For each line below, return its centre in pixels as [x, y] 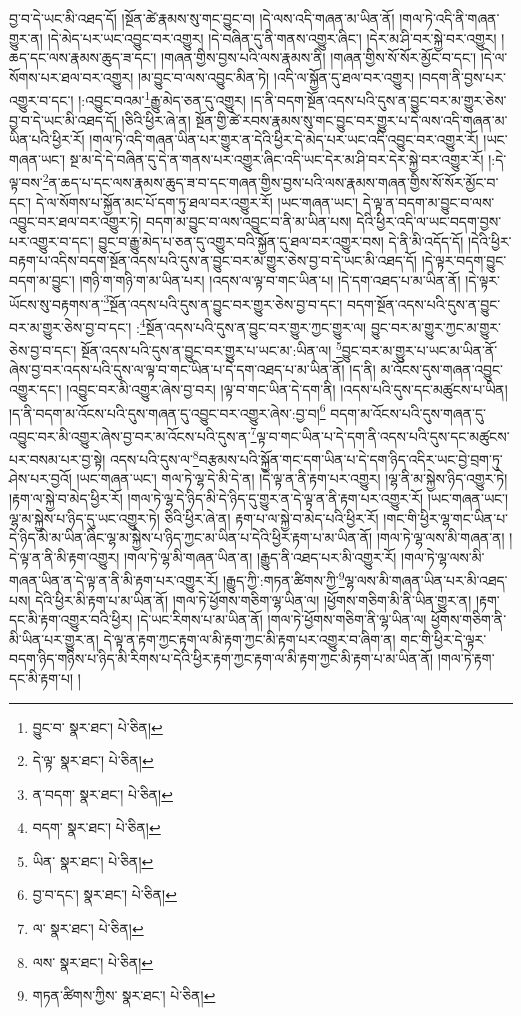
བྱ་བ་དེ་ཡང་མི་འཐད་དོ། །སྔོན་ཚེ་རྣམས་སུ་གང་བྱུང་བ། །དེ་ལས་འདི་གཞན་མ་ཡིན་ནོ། [202, 18]
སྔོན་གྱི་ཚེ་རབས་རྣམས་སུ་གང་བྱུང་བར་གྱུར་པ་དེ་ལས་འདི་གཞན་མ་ [351, 119]
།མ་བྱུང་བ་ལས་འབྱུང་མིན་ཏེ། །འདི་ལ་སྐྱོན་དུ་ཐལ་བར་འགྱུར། [276, 76]
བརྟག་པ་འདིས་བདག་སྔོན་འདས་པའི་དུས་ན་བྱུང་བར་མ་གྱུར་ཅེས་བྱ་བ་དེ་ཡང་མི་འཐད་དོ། [213, 260]
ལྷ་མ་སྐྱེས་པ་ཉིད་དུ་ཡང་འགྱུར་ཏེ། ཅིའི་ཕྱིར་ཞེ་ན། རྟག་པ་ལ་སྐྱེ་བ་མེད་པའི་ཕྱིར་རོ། [194, 517]
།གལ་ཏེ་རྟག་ [466, 658]
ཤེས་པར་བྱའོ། [40, 478]
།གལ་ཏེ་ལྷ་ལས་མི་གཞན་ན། [440, 537]
